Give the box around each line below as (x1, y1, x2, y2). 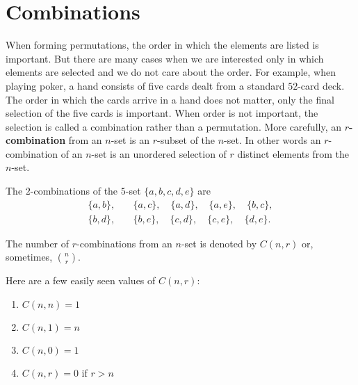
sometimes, (6, 249, 53, 264)
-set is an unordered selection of (91, 146, 227, 161)
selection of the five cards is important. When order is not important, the (6, 106, 318, 120)
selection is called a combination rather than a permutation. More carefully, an (6, 119, 341, 133)
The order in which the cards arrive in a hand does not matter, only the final (6, 92, 334, 106)
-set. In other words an (224, 133, 321, 147)
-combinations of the (30, 183, 118, 198)
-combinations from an (76, 236, 172, 250)
